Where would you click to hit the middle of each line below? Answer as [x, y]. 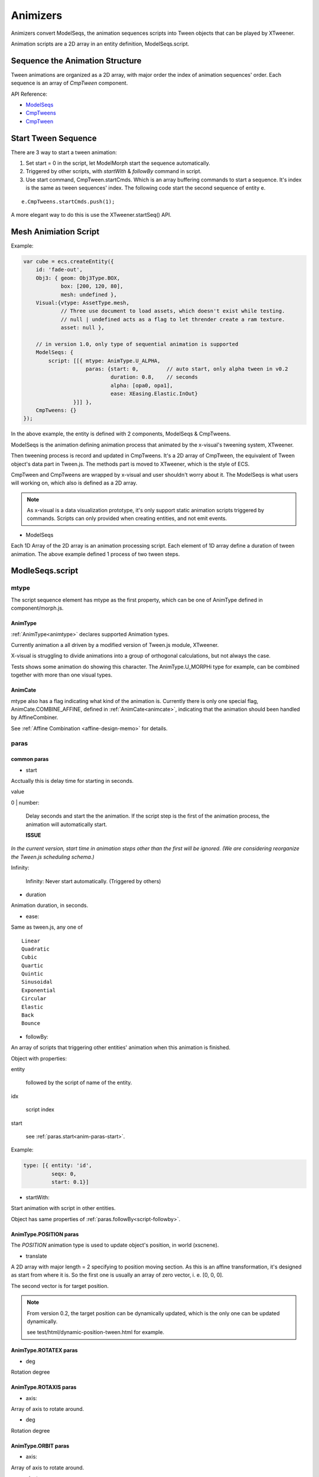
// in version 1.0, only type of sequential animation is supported [137, 344]
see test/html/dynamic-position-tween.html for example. [96, 1332]
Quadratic [35, 949]
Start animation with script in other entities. [63, 1208]
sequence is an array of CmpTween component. [69, 83]
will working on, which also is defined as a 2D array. [74, 483]
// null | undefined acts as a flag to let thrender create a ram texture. [173, 319]
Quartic [32, 965]
